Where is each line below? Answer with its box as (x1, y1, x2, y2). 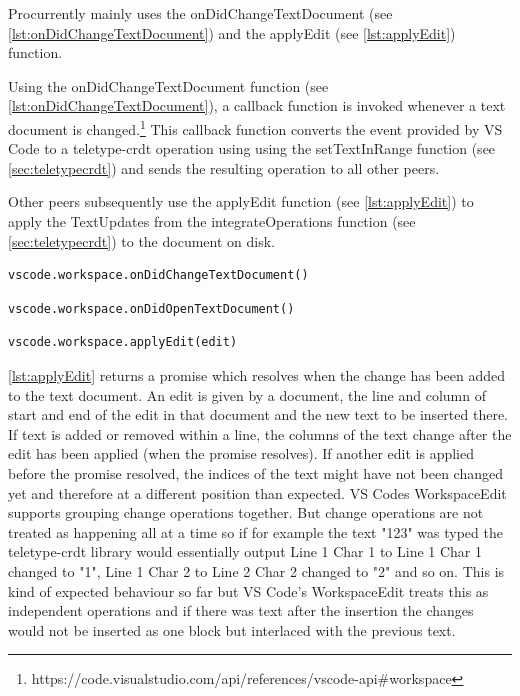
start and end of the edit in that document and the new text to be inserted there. (8, 404, 508, 425)
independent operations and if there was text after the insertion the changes (8, 600, 474, 621)
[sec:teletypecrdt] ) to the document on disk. (8, 230, 275, 251)
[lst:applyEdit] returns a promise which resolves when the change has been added (8, 364, 506, 385)
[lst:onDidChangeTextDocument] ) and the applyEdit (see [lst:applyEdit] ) (8, 22, 456, 43)
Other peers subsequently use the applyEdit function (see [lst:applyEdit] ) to (8, 191, 474, 212)
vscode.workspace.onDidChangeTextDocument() (8, 268, 309, 283)
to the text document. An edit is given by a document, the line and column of (8, 384, 487, 405)
